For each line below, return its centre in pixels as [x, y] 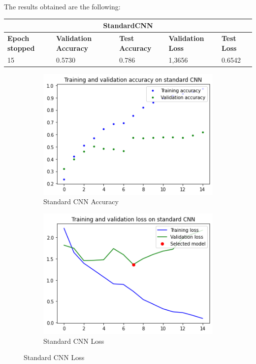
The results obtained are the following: [62, 6]
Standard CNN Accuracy [81, 201]
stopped [21, 48]
